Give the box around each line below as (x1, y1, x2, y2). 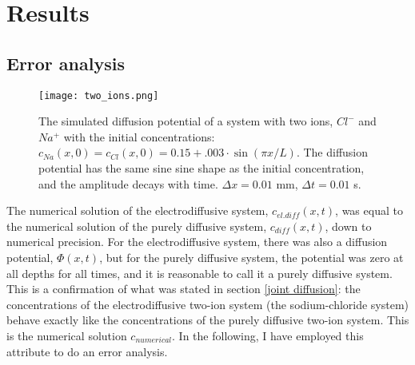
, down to (325, 217, 372, 234)
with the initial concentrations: (63, 128, 215, 145)
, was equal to (335, 202, 403, 219)
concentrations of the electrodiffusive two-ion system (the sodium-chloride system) (6, 296, 409, 312)
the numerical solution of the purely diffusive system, (6, 217, 267, 234)
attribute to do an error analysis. (6, 343, 168, 359)
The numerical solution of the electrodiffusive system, (6, 202, 269, 219)
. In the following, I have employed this (172, 327, 364, 343)
